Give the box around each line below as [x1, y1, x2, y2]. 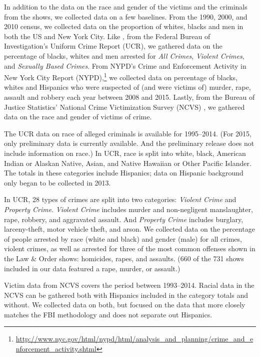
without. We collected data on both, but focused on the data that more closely [4, 299, 245, 310]
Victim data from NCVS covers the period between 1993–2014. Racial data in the [4, 280, 254, 290]
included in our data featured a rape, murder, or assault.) [4, 263, 180, 273]
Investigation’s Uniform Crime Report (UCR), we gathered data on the [4, 41, 222, 51]
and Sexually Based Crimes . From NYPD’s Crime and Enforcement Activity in [4, 60, 246, 71]
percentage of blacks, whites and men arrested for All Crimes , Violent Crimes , [4, 50, 244, 61]
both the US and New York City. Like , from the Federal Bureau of [4, 31, 210, 41]
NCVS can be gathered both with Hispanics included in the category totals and [4, 289, 248, 300]
